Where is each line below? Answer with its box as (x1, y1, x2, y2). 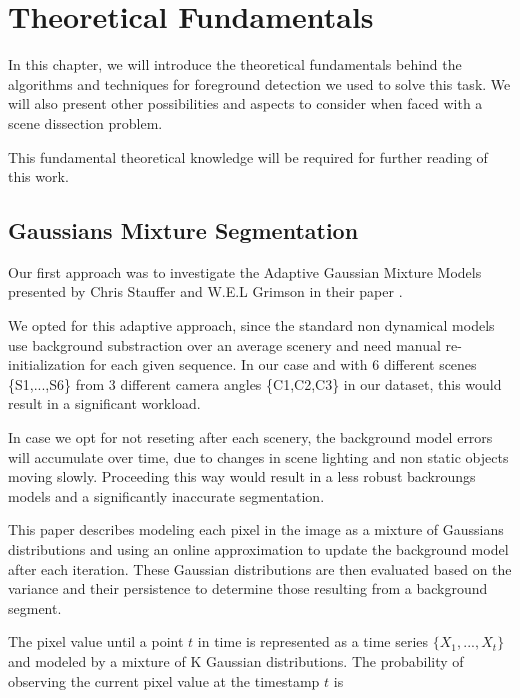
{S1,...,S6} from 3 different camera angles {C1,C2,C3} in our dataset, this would (8, 373, 502, 394)
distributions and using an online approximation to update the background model (8, 539, 509, 560)
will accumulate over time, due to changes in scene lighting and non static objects (8, 446, 509, 467)
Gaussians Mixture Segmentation (8, 215, 359, 246)
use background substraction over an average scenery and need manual (8, 334, 441, 355)
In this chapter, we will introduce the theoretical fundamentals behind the (8, 54, 462, 75)
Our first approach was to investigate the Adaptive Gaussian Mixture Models (8, 261, 482, 282)
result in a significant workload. (8, 393, 201, 414)
